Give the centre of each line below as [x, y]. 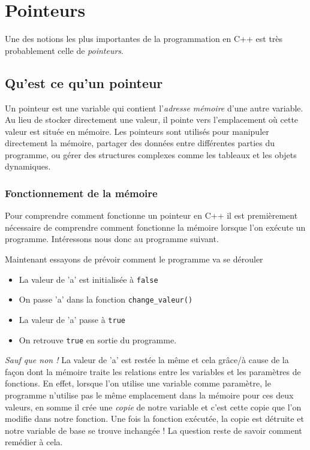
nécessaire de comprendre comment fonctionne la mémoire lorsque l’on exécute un [155, 227]
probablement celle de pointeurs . [64, 50]
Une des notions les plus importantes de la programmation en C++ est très [144, 39]
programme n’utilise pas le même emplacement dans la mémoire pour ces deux [149, 395]
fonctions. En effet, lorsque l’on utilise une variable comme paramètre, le [138, 383]
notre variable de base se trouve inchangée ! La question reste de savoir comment [154, 430]
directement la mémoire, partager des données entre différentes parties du [140, 143]
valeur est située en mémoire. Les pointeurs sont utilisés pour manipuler [137, 131]
